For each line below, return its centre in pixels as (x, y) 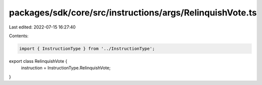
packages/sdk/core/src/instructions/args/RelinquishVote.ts (133, 13)
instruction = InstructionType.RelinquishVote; (66, 68)
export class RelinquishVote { (38, 61)
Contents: (19, 36)
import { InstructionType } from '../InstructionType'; (87, 49)
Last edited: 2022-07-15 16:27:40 (42, 27)
